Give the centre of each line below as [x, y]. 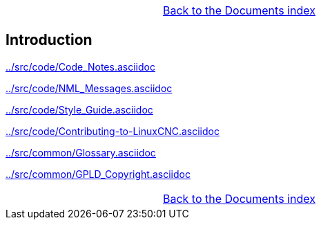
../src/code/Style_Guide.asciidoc [79, 109]
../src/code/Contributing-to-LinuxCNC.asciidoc [113, 131]
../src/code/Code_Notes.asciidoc [80, 66]
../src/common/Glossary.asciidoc [81, 152]
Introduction [49, 40]
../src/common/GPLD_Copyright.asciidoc [98, 174]
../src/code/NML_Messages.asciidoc [89, 88]
